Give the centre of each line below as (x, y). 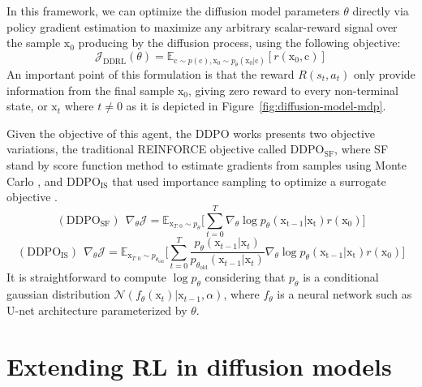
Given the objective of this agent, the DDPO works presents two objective (191, 133)
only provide (384, 73)
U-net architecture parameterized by (97, 310)
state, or (27, 106)
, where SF (362, 149)
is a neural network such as (344, 294)
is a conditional (341, 277)
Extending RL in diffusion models (199, 365)
